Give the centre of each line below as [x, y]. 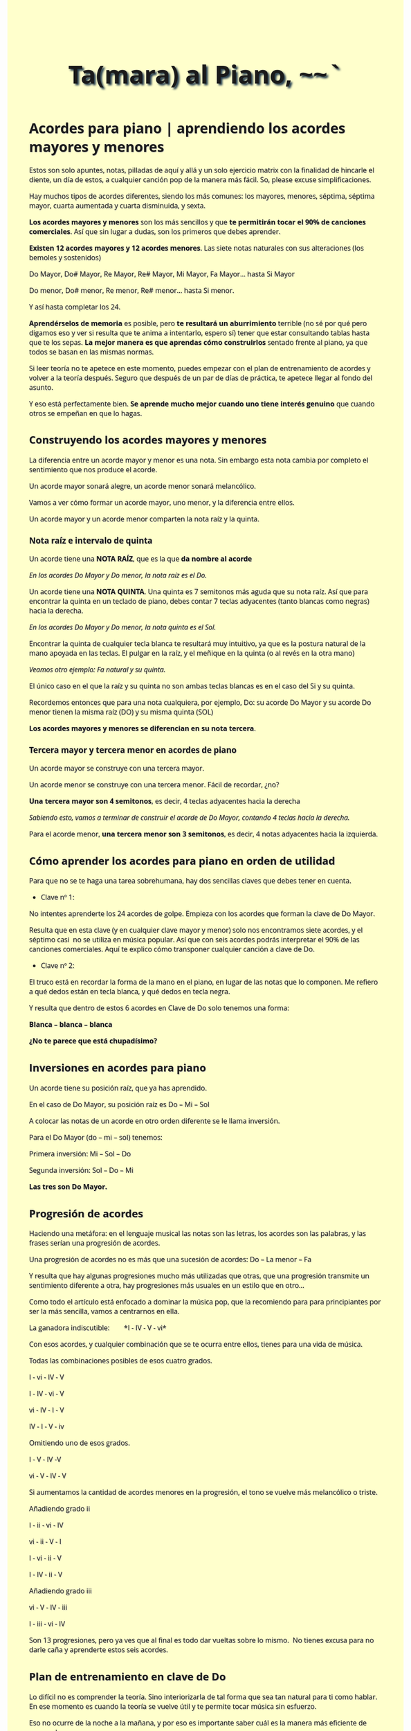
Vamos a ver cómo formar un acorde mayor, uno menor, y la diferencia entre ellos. [162, 503]
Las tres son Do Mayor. [68, 1186]
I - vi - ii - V [45, 1558]
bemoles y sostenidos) [65, 257]
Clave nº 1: [57, 897]
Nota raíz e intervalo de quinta [91, 540]
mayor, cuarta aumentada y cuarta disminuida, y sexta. [117, 205]
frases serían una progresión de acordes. [95, 1243]
